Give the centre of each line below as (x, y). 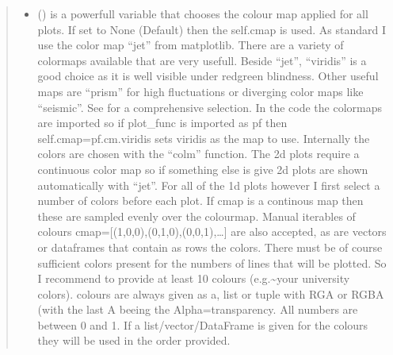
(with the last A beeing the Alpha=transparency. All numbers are (198, 309)
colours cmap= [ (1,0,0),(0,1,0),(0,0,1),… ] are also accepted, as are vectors (212, 232)
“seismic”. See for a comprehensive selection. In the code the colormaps (210, 107)
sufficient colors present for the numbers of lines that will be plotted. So (212, 262)
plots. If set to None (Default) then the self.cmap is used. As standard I (212, 29)
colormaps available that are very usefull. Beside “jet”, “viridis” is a (202, 60)
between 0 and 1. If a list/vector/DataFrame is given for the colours (203, 324)
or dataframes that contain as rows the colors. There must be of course (210, 247)
